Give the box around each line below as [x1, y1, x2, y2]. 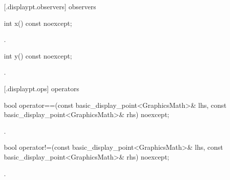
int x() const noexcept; [4, 18, 72, 28]
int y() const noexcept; [4, 50, 72, 60]
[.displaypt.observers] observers [4, 1, 96, 11]
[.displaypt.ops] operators [4, 83, 79, 93]
